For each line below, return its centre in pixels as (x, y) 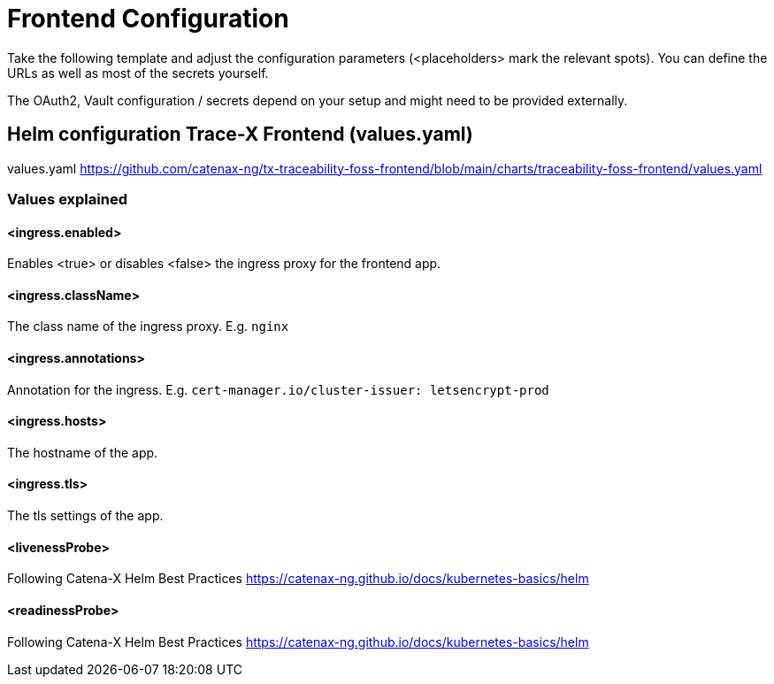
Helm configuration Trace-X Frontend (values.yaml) (240, 134)
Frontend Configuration (148, 19)
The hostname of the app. (83, 452)
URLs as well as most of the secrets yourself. (138, 73)
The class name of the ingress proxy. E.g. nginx (148, 327)
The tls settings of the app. (85, 516)
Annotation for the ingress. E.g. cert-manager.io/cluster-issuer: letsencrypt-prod (278, 389)
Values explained (67, 199)
